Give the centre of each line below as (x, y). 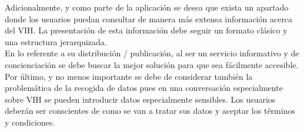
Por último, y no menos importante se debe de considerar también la (129, 76)
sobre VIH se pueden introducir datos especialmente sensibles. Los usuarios (140, 99)
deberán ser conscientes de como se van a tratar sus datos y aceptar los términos (150, 111)
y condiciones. (30, 122)
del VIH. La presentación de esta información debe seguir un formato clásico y (146, 30)
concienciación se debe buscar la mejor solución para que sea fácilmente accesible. (152, 64)
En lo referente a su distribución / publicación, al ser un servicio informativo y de (152, 53)
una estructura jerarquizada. (56, 41)
